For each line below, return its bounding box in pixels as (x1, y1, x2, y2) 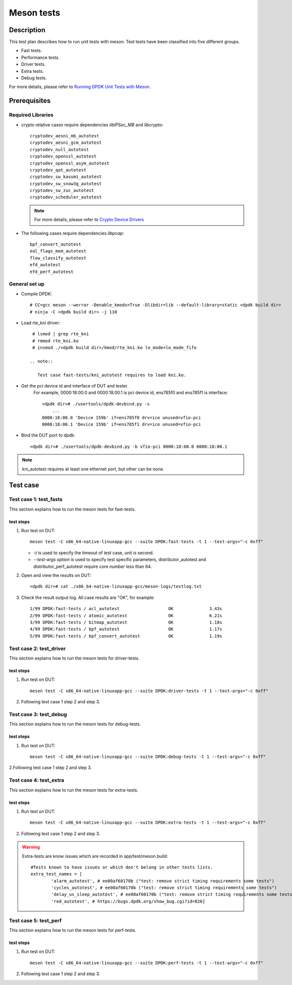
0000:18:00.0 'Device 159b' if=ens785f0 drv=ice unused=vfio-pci (42, 415, 201, 420)
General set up (9, 281, 45, 288)
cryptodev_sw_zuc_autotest (30, 188, 94, 193)
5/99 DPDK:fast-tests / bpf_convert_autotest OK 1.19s (30, 633, 222, 638)
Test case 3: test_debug (9, 711, 67, 717)
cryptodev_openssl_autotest (30, 154, 97, 159)
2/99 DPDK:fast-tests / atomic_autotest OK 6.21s (30, 613, 222, 618)
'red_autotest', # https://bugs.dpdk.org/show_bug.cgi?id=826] (51, 898, 205, 904)
